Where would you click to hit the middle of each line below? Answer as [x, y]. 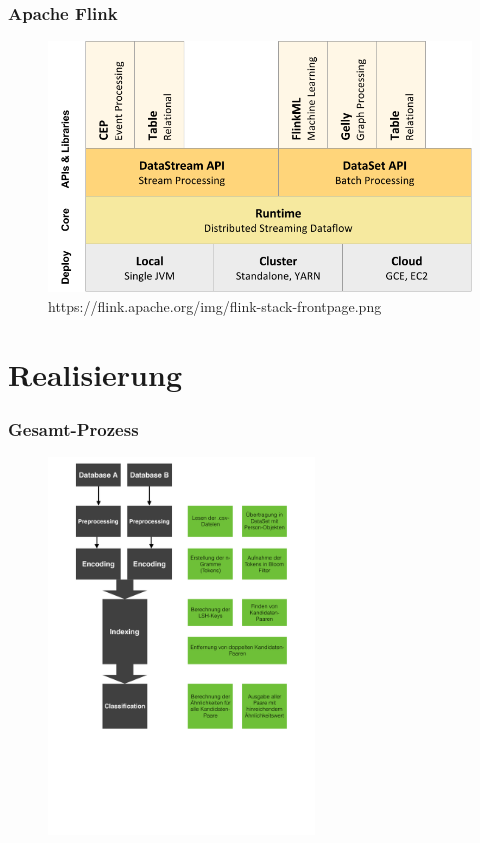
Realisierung [95, 374]
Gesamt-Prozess [73, 428]
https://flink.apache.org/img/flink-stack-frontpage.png [215, 305]
